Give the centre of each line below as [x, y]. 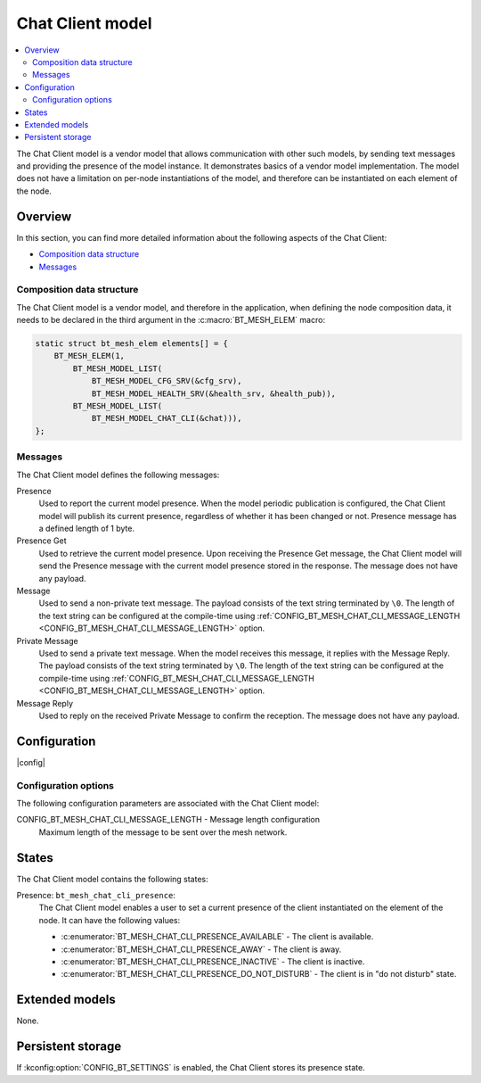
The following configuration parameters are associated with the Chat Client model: [168, 803]
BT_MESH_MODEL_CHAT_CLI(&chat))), [167, 418]
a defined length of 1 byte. [87, 529]
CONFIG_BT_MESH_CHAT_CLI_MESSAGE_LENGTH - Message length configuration [168, 820]
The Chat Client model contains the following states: [112, 879]
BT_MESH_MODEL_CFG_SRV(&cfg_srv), [167, 381]
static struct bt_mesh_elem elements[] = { [132, 344]
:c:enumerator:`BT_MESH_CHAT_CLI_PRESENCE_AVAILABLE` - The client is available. [217, 937]
